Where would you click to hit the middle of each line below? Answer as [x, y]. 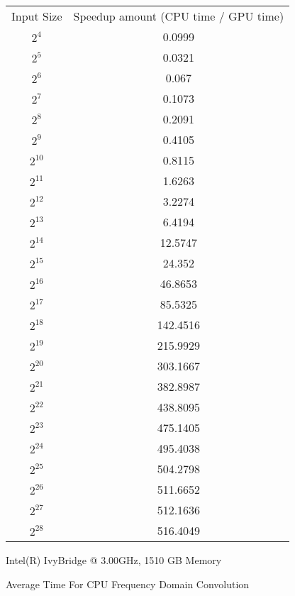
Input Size [37, 16]
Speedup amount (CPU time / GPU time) [179, 16]
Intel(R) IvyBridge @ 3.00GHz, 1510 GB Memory [114, 560]
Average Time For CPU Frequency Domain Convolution [128, 584]
